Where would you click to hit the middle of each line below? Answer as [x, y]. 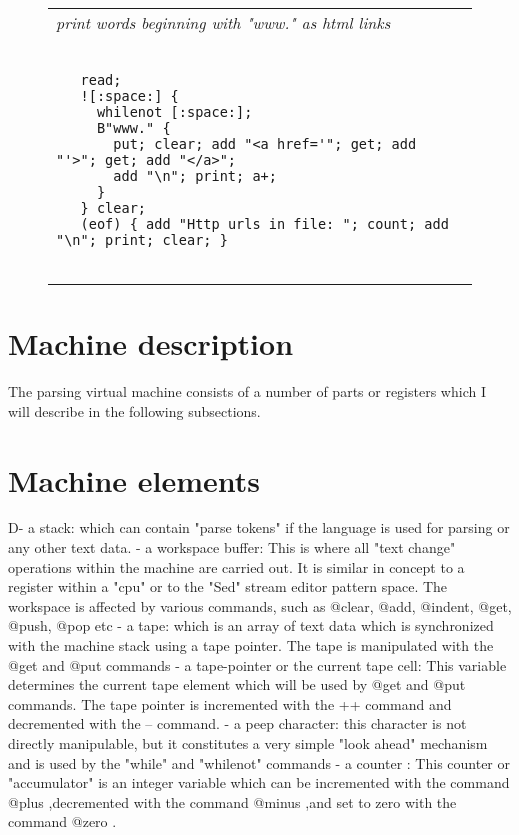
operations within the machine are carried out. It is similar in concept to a [236, 566]
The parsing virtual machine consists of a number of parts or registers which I [247, 391]
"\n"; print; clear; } [142, 240]
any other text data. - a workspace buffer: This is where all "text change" [232, 547]
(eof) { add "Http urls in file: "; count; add [264, 224]
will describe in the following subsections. [134, 410]
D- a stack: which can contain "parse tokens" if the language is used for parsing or [259, 527]
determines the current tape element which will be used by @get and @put [237, 684]
